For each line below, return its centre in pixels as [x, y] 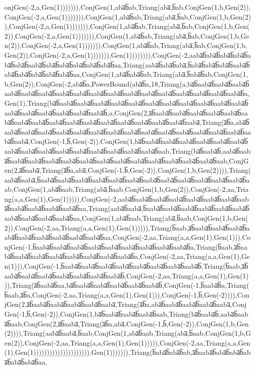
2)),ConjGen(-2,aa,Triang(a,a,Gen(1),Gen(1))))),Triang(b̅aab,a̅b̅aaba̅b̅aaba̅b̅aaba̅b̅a [127, 227]
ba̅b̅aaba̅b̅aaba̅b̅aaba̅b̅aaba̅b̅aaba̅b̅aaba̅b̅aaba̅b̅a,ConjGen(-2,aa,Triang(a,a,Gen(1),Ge [127, 256]
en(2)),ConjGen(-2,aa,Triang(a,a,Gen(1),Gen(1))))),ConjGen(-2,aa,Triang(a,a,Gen [127, 342]
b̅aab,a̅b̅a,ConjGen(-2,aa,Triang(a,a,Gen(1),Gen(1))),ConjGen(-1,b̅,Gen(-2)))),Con [127, 294]
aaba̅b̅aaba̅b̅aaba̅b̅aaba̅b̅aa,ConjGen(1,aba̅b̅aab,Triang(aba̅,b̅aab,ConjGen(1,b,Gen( [126, 218]
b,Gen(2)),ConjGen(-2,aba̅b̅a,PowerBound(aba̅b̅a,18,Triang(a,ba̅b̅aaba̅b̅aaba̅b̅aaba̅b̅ [127, 83]
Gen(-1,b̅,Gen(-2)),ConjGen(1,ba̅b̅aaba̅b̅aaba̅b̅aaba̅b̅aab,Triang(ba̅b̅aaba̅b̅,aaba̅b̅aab [127, 314]
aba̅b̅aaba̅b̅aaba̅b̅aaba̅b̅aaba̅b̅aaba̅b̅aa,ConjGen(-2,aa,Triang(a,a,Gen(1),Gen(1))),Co [127, 237]
